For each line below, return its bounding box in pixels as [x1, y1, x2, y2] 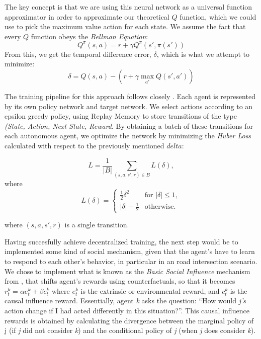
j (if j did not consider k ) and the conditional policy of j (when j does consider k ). [5, 325, 256, 335]
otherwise [144, 203, 174, 211]
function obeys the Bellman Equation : [31, 31, 148, 41]
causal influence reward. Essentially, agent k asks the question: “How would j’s [5, 295, 246, 306]
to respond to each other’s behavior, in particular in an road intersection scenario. [5, 256, 257, 267]
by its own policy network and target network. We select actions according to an [5, 101, 253, 111]
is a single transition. [64, 219, 129, 230]
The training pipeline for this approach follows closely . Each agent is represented [5, 91, 255, 102]
